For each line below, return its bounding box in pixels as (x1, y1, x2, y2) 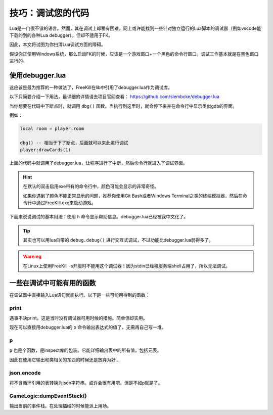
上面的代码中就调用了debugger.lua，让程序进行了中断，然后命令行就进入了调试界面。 (9, 160, 188, 166)
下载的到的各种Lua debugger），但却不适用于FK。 (9, 32, 113, 38)
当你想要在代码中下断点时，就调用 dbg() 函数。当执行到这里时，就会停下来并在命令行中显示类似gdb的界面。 (9, 103, 237, 109)
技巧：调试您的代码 (9, 8, 89, 19)
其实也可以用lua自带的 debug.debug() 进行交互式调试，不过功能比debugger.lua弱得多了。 (23, 237, 213, 243)
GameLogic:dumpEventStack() (9, 392, 87, 399)
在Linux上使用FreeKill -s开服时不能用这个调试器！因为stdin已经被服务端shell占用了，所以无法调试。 (23, 263, 230, 269)
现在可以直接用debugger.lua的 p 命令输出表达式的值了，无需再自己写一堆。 (9, 324, 166, 331)
